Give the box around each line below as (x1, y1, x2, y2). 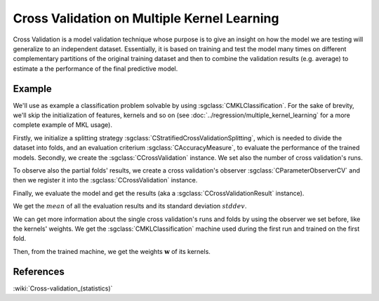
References (13, 265, 65, 277)
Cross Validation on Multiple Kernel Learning (13, 11, 279, 26)
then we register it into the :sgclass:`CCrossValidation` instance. (13, 176, 198, 185)
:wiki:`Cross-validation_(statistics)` (13, 284, 113, 293)
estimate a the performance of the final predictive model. (13, 64, 178, 73)
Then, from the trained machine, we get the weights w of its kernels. (13, 247, 211, 255)
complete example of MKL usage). (13, 121, 112, 129)
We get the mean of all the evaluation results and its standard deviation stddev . (13, 202, 247, 210)
